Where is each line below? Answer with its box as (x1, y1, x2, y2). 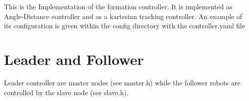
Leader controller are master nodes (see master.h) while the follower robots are (4, 77, 241, 87)
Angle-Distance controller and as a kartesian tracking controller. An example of (4, 11, 242, 21)
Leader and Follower (4, 49, 144, 69)
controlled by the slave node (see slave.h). (4, 87, 129, 97)
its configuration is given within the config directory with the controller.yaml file (4, 20, 245, 31)
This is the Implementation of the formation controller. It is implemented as (4, 1, 232, 11)
